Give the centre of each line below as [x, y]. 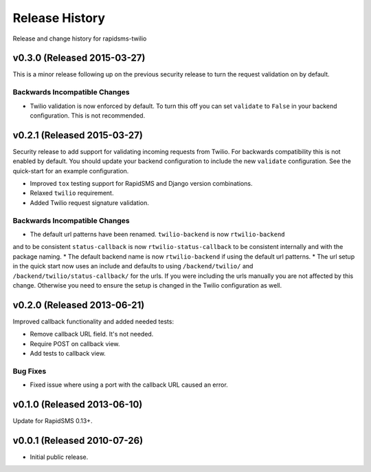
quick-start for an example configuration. [71, 171]
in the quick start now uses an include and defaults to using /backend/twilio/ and [133, 266]
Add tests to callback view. [68, 354]
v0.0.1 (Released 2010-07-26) [78, 440]
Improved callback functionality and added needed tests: [93, 321]
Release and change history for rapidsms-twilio [80, 39]
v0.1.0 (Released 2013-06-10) [78, 404]
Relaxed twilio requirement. [72, 193]
